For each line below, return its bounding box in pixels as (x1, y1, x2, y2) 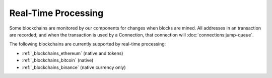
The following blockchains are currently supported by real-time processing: (9, 41, 166, 47)
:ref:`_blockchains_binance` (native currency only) (22, 64, 126, 70)
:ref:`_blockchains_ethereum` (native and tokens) (22, 50, 123, 56)
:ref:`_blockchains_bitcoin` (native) (22, 57, 94, 63)
